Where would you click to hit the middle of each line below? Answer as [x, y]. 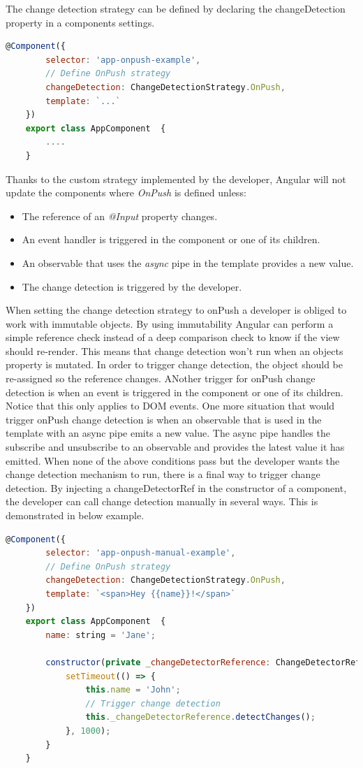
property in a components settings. [80, 22]
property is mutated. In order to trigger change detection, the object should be [175, 364]
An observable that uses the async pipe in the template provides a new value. [188, 262]
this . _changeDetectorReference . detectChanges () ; [200, 717]
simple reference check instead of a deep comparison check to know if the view [173, 337]
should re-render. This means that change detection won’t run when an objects [175, 350]
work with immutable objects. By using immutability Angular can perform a [170, 323]
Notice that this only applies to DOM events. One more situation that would [170, 406]
